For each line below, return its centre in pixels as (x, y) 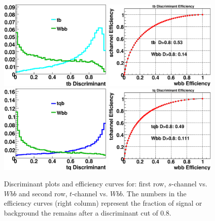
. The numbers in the (155, 193)
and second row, (43, 193)
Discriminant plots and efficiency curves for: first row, (85, 184)
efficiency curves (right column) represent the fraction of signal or (103, 203)
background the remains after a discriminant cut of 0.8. (88, 213)
